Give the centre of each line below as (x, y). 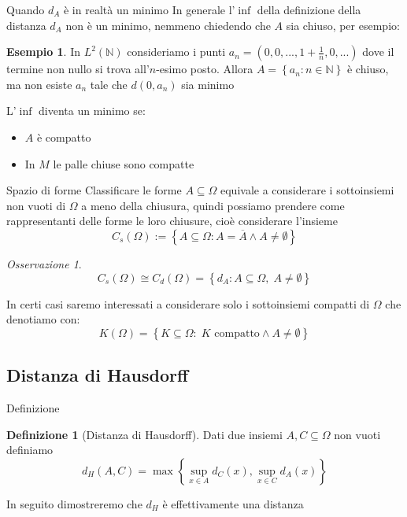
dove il (378, 52)
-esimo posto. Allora (205, 69)
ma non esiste (39, 84)
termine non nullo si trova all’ (78, 69)
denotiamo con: (43, 319)
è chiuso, (368, 69)
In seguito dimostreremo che (74, 503)
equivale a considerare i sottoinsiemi (307, 190)
